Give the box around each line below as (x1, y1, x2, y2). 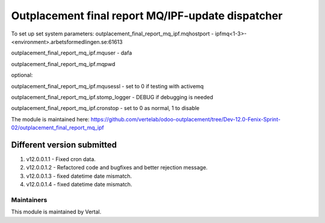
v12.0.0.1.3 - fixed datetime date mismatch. (26, 172, 132, 180)
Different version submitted (11, 139, 117, 150)
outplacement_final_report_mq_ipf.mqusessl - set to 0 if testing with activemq (11, 82, 204, 90)
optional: (11, 72, 33, 79)
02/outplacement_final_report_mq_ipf (11, 124, 105, 132)
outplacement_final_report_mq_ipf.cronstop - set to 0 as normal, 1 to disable (11, 105, 200, 112)
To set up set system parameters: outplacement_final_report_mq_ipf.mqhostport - (11, 30, 214, 37)
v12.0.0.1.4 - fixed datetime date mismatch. (26, 181, 132, 188)
